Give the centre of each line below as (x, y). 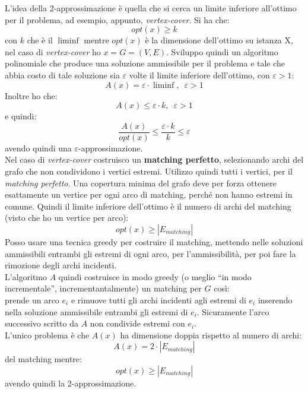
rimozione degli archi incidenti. (61, 265)
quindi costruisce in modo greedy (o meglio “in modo (155, 276)
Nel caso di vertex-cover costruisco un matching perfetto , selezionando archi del (154, 159)
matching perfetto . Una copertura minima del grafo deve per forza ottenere (141, 183)
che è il (40, 40)
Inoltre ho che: (31, 95)
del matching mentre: (43, 359)
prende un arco (32, 299)
